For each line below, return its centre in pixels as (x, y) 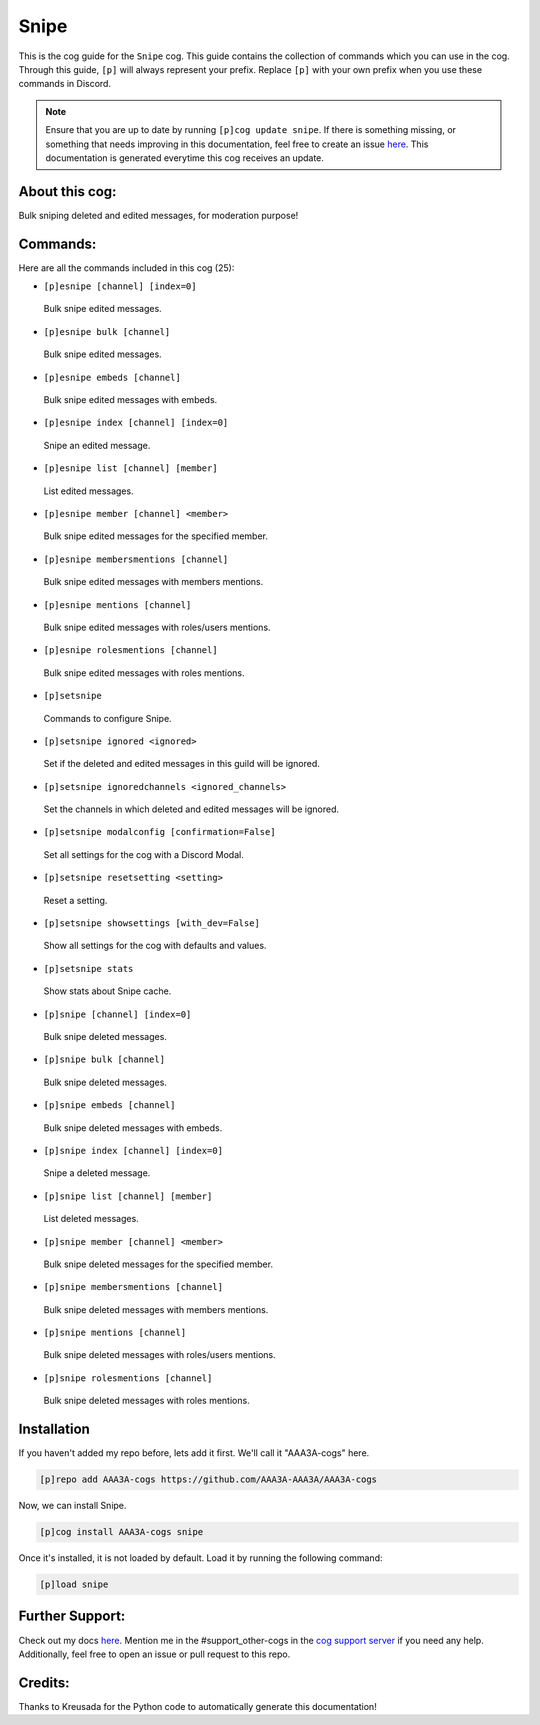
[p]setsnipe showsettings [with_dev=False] (151, 923)
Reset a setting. (75, 900)
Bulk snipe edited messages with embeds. (130, 400)
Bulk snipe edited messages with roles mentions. (144, 672)
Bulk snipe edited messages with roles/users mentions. (157, 627)
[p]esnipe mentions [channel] (117, 604)
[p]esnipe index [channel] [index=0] (136, 423)
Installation (54, 1429)
